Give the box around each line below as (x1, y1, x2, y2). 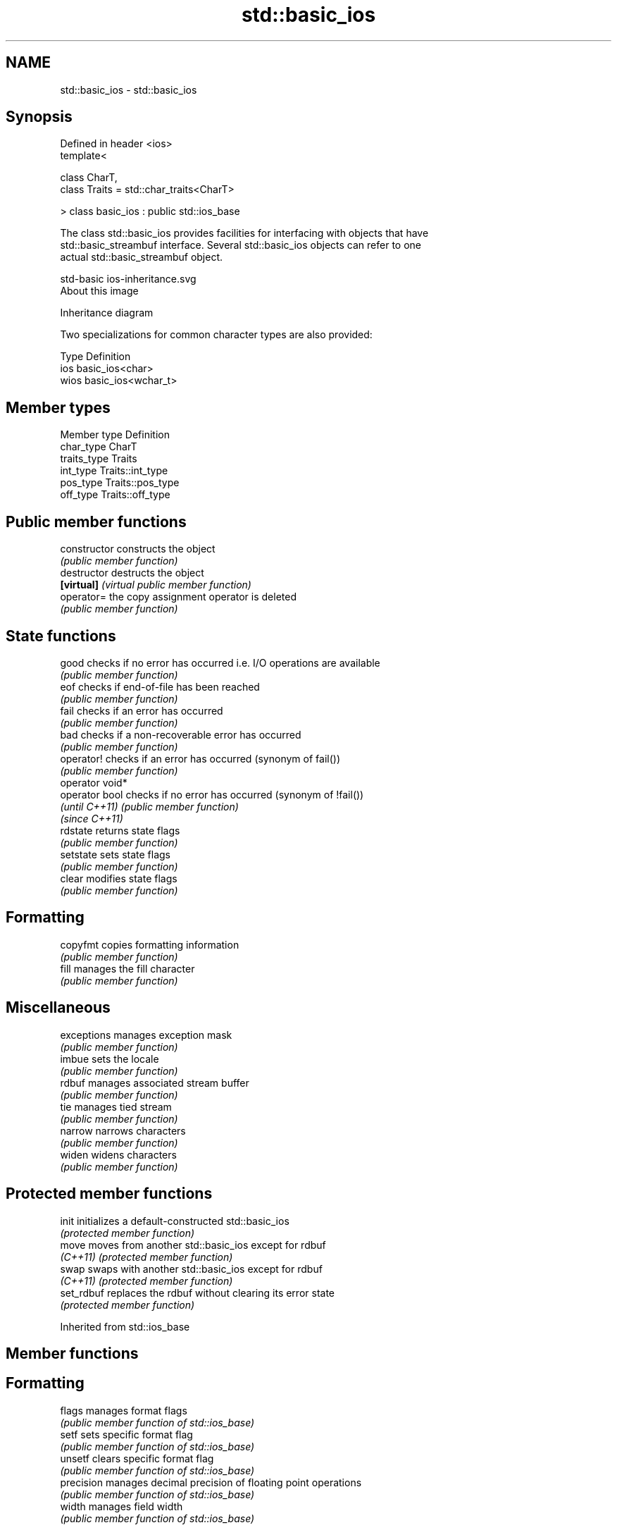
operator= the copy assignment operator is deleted (60, 591, 297, 603)
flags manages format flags (60, 1404, 187, 1417)
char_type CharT (60, 440, 137, 453)
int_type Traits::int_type (60, 464, 168, 477)
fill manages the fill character (60, 962, 195, 975)
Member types (6, 398, 111, 417)
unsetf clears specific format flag (60, 1452, 214, 1464)
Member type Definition (60, 428, 170, 441)
